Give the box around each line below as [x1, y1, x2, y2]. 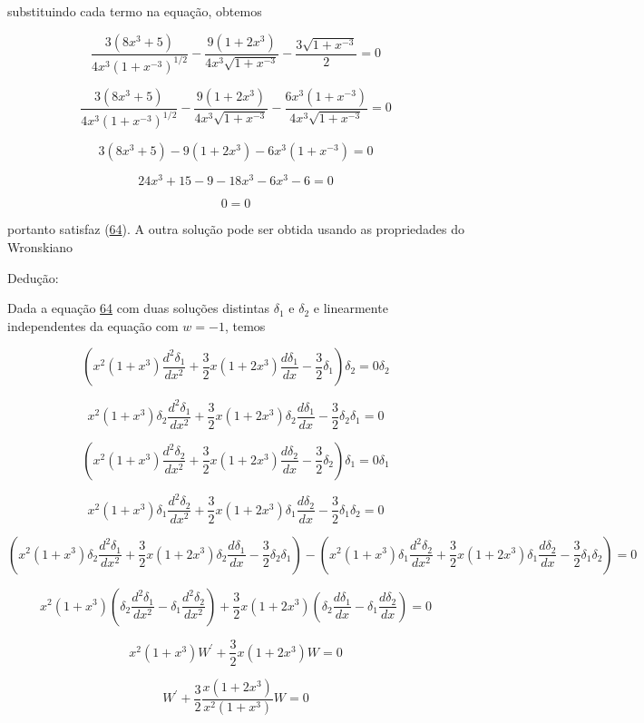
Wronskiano [7, 238, 73, 257]
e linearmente [313, 298, 388, 318]
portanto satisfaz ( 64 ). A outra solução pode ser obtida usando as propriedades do [7, 220, 464, 239]
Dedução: [7, 268, 59, 287]
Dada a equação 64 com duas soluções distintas [7, 298, 270, 318]
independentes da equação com [7, 316, 179, 335]
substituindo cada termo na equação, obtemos [7, 2, 262, 20]
